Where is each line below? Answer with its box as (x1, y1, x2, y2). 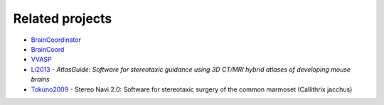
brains (31, 75, 50, 84)
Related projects (13, 11, 112, 26)
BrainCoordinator (31, 35, 82, 44)
